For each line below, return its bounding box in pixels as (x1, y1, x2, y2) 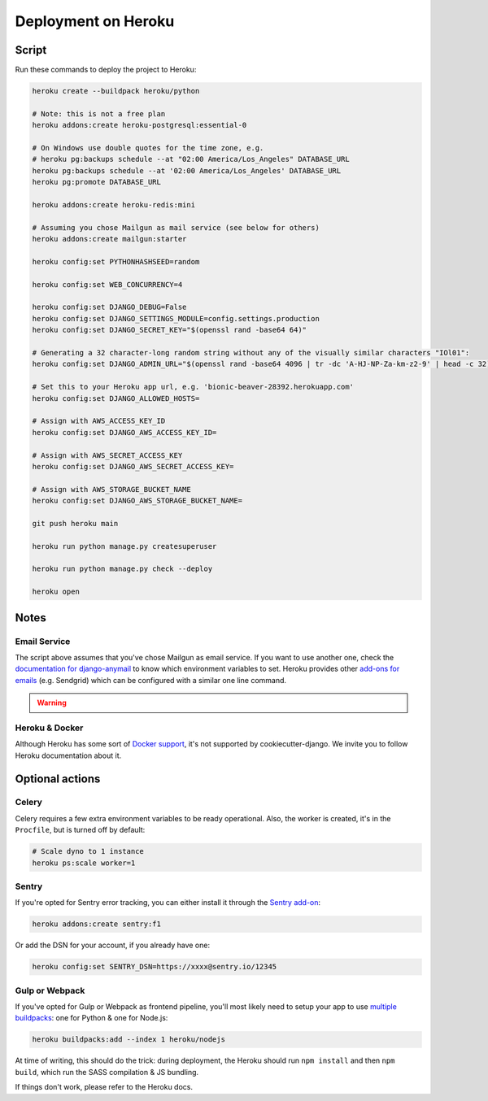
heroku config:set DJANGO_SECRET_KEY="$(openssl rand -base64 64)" (32, 325, 307, 335)
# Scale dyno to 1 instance (32, 846, 144, 856)
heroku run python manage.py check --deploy (32, 564, 213, 573)
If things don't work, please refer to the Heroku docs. (15, 1082, 193, 1092)
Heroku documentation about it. (15, 751, 122, 760)
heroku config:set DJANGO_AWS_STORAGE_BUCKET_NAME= (32, 496, 243, 506)
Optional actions (15, 772, 101, 785)
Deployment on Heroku (15, 12, 175, 30)
